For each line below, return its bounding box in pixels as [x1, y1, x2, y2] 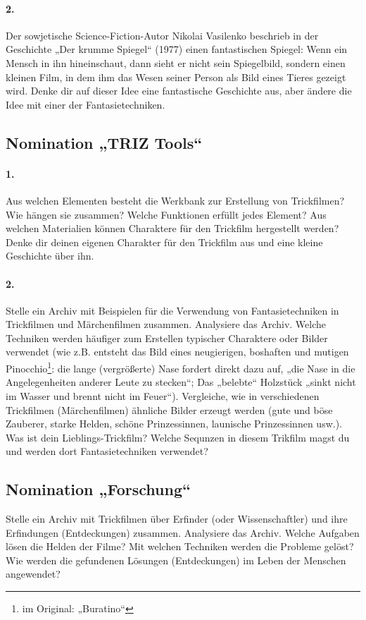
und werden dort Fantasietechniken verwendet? [6, 444, 208, 458]
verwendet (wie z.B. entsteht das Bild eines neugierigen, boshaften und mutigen [6, 344, 349, 359]
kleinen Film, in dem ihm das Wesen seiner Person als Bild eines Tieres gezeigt [6, 69, 346, 84]
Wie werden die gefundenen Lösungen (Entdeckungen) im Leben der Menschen [6, 552, 346, 567]
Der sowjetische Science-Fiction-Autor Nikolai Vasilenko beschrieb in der [6, 28, 319, 42]
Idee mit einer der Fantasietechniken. [6, 97, 165, 111]
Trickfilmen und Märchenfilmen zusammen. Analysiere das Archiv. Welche [6, 317, 326, 332]
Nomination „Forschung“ [6, 478, 191, 500]
